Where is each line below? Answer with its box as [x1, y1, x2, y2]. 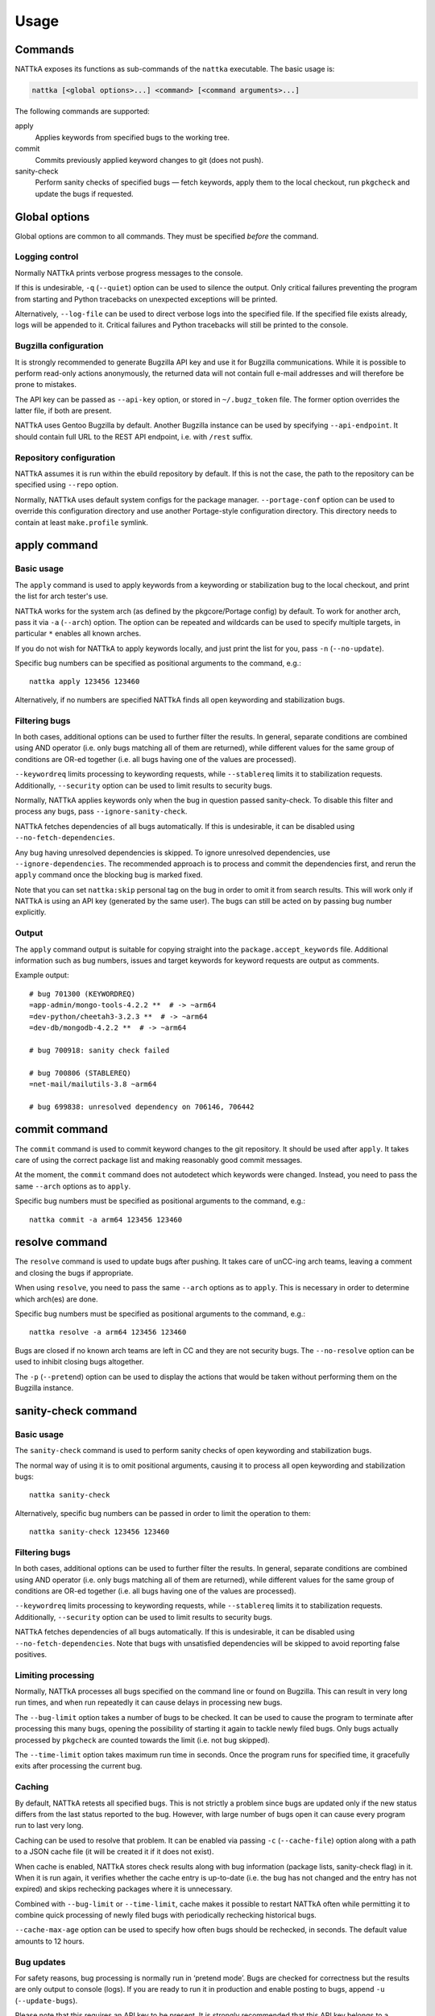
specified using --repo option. [14, 480, 118, 489]
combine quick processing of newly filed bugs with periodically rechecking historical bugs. [14, 1910, 317, 1920]
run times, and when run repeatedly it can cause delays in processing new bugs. [14, 1697, 283, 1707]
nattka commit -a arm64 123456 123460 [29, 1214, 183, 1224]
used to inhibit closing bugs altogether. [14, 1357, 144, 1367]
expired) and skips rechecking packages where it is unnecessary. [14, 1884, 233, 1894]
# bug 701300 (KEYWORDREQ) [29, 989, 136, 998]
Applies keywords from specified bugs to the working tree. [35, 132, 230, 142]
